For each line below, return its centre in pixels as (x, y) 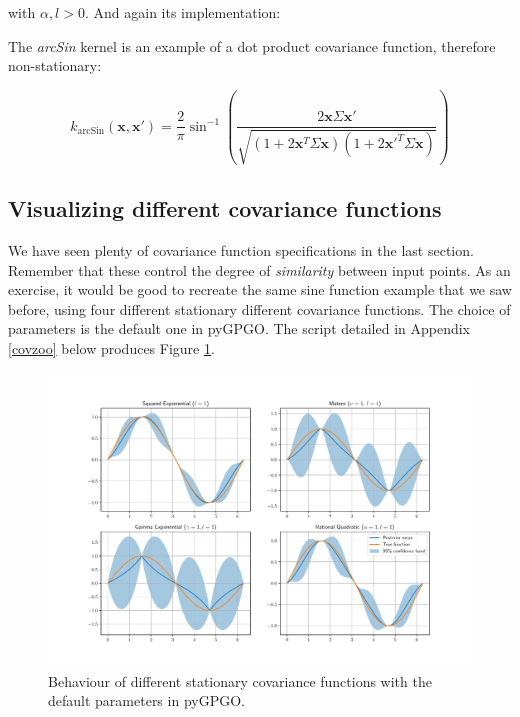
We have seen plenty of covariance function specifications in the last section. (241, 250)
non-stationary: (55, 65)
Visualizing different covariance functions (225, 208)
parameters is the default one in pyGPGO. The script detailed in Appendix (239, 328)
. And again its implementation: (182, 12)
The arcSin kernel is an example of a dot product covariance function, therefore (252, 45)
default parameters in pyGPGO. (146, 700)
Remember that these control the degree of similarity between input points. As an (259, 269)
